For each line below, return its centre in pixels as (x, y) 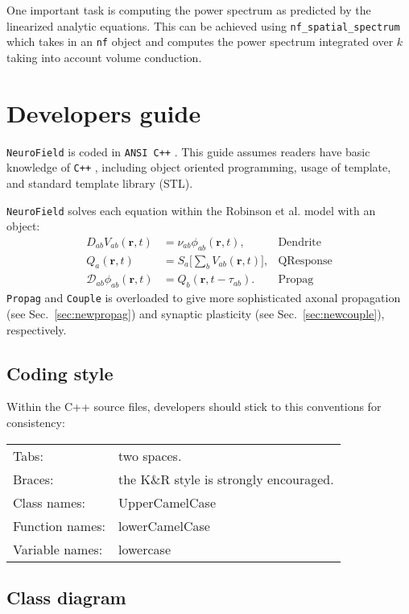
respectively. (37, 329)
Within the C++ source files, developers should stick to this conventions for (194, 407)
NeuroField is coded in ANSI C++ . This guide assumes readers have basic (188, 151)
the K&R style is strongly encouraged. (226, 479)
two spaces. (150, 455)
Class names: (50, 502)
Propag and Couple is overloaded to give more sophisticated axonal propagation (204, 298)
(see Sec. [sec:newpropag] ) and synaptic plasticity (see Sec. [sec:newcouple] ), (196, 313)
